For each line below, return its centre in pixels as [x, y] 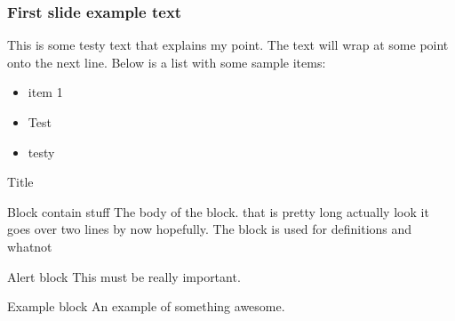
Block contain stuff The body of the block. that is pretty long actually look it [218, 211]
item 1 [45, 92]
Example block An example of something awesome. [146, 306]
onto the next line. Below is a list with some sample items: [167, 62]
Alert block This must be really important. [124, 276]
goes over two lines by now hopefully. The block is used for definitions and [210, 229]
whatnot [30, 246]
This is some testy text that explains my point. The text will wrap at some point [228, 45]
